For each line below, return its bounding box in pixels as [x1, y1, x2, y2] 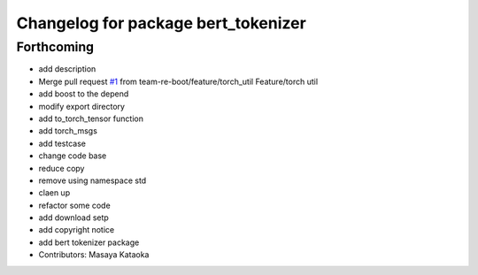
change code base [38, 150, 107, 161]
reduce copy [38, 163, 85, 173]
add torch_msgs [38, 126, 97, 136]
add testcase [38, 138, 86, 149]
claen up [38, 187, 71, 198]
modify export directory [38, 101, 126, 111]
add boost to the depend [38, 88, 129, 99]
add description [38, 64, 96, 74]
